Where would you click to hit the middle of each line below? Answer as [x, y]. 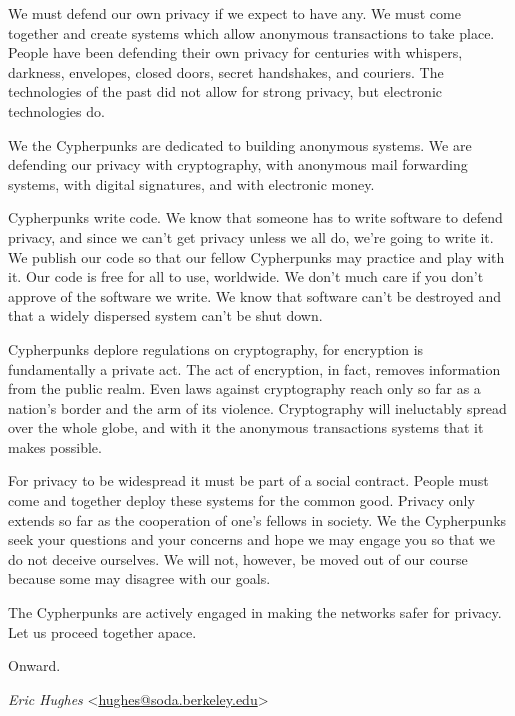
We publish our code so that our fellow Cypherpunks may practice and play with [256, 256]
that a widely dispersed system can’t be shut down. [165, 315]
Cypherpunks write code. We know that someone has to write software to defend [255, 217]
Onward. [34, 665]
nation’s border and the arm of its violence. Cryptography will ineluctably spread [257, 407]
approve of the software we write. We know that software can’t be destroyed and [255, 295]
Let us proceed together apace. [102, 631]
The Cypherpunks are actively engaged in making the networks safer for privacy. [255, 612]
